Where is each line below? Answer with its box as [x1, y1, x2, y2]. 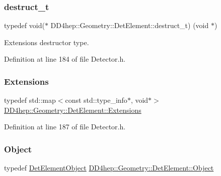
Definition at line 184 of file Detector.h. [4, 54, 126, 64]
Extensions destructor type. [4, 37, 89, 47]
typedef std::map [4, 95, 56, 105]
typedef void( [4, 20, 45, 31]
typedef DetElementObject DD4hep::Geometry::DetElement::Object [4, 162, 214, 173]
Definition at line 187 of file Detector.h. [4, 121, 126, 132]
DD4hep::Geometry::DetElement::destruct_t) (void [50, 20, 209, 31]
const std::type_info [65, 95, 127, 105]
